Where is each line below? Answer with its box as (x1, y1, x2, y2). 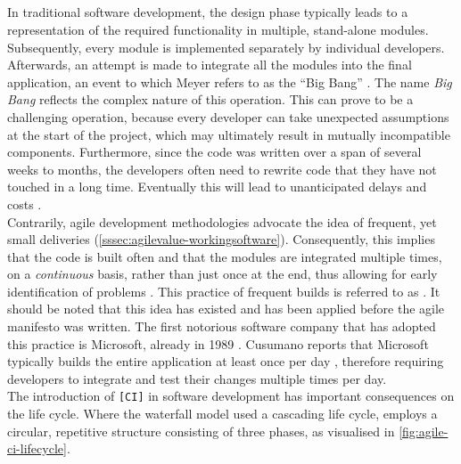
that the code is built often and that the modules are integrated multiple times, (7, 247, 442, 265)
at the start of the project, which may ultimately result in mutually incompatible (7, 125, 450, 143)
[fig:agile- (399, 421, 449, 440)
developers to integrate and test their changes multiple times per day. (7, 369, 387, 387)
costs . (7, 194, 42, 213)
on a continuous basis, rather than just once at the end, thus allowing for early (7, 265, 438, 283)
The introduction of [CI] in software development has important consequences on (7, 387, 455, 405)
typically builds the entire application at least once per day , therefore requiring (7, 352, 444, 370)
